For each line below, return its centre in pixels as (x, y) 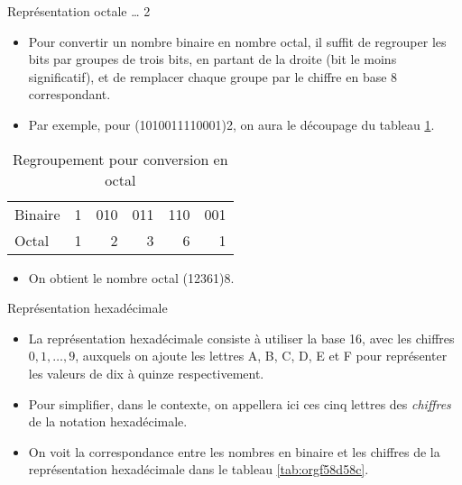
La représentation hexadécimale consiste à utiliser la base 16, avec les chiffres (241, 338)
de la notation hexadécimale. (108, 421)
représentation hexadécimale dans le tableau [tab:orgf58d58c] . (199, 469)
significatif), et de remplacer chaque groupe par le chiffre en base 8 (213, 76)
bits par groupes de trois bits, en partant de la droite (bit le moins (213, 59)
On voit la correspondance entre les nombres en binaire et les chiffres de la (234, 451)
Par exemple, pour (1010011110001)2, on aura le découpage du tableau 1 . (231, 124)
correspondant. (69, 94)
